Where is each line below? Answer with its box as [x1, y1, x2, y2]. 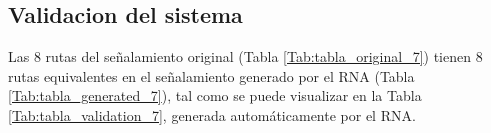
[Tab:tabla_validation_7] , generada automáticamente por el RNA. [8, 104, 416, 125]
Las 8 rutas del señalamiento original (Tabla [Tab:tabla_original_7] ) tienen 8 [8, 46, 483, 67]
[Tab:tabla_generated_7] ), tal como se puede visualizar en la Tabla [8, 85, 422, 106]
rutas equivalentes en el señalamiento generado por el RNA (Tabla [8, 65, 415, 86]
